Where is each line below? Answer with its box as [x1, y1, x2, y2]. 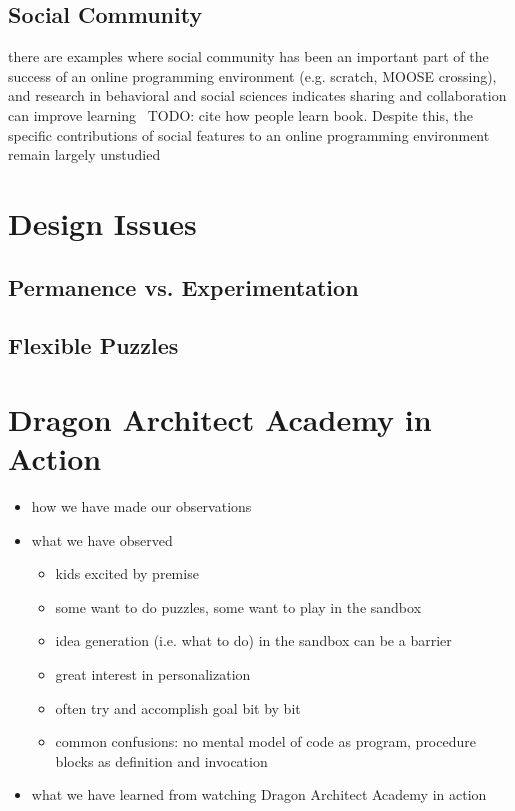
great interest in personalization [55, 663, 251, 684]
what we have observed [31, 529, 173, 550]
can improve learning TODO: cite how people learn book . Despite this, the [8, 104, 474, 125]
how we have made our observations [31, 496, 252, 517]
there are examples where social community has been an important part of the [8, 46, 489, 67]
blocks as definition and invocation [55, 750, 268, 771]
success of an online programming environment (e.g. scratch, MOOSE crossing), [8, 65, 497, 86]
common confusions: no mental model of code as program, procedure [55, 731, 476, 752]
